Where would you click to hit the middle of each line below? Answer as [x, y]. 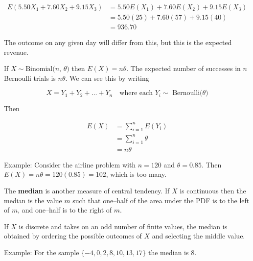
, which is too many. [136, 174]
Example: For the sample [42, 252]
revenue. [16, 52]
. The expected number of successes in [184, 68]
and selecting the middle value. [198, 236]
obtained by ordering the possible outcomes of [73, 236]
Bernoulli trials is [30, 78]
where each [136, 93]
